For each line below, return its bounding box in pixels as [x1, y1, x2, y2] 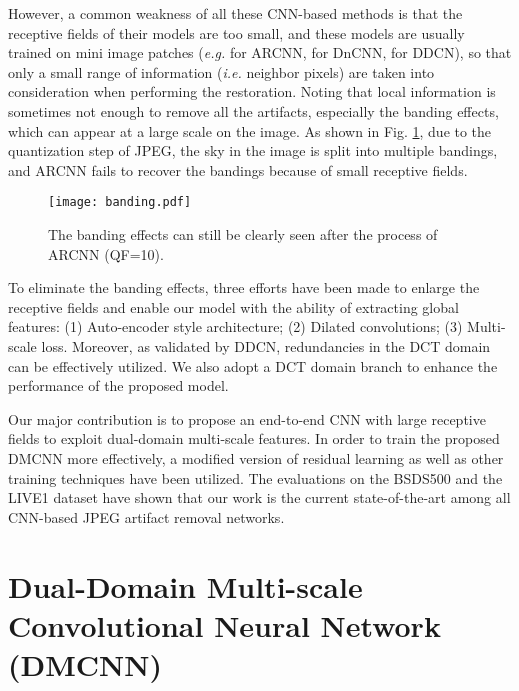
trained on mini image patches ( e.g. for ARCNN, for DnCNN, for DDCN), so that [8, 42, 512, 63]
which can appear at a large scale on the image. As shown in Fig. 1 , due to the [8, 120, 492, 141]
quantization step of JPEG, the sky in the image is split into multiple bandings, [8, 140, 498, 161]
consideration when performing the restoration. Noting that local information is [8, 81, 496, 102]
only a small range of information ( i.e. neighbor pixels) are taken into [8, 61, 435, 82]
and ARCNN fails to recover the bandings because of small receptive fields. [8, 159, 468, 180]
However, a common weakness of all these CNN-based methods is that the [8, 3, 463, 23]
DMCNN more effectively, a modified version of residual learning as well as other [8, 447, 504, 468]
